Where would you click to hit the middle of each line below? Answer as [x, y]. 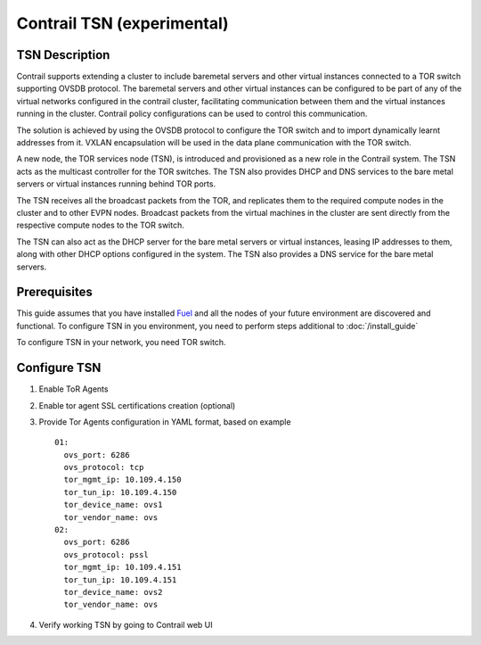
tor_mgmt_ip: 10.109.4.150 [122, 480]
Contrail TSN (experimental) [122, 23]
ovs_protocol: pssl [106, 554]
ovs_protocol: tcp [104, 467]
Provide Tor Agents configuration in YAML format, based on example [165, 422]
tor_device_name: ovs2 [113, 592]
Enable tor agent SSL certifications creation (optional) [137, 405]
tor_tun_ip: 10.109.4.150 [120, 492]
